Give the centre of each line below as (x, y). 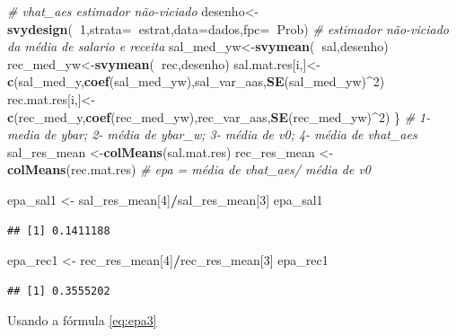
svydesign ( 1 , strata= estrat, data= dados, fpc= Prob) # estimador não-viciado (228, 28)
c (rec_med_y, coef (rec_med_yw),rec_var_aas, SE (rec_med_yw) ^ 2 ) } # (211, 116)
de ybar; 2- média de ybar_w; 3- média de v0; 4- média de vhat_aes (230, 134)
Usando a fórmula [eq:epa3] (82, 320)
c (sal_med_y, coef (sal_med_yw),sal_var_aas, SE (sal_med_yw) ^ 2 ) (196, 81)
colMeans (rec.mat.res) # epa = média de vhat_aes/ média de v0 (189, 169)
